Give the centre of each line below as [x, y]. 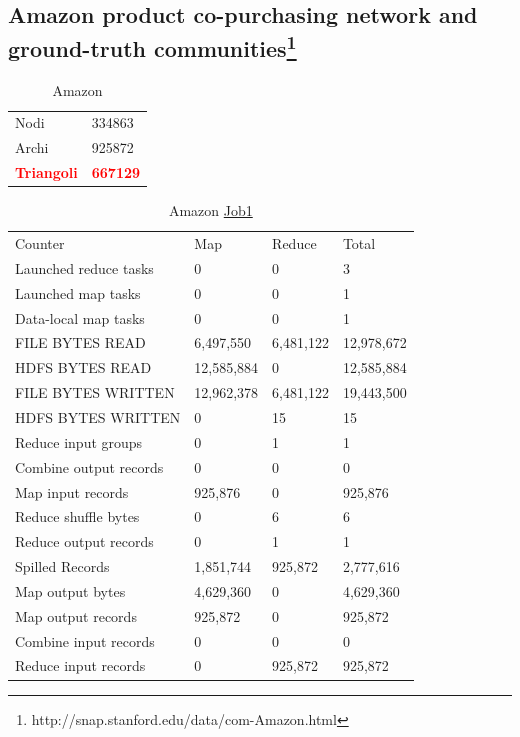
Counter [40, 243]
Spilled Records [62, 566]
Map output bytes [70, 590]
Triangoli [46, 172]
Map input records [72, 491]
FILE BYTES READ [80, 342]
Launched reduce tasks [84, 267]
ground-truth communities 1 [152, 45]
